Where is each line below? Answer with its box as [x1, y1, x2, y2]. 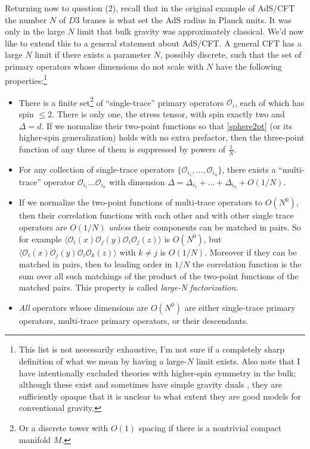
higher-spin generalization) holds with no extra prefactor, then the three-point [18, 131, 305, 144]
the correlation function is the [192, 258, 302, 270]
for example [18, 232, 62, 245]
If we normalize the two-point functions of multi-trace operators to [18, 196, 263, 208]
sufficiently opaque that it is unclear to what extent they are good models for [18, 389, 302, 402]
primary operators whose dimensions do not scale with [5, 60, 204, 72]
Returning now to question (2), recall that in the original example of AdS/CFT [5, 2, 295, 14]
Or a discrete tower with [18, 421, 108, 434]
